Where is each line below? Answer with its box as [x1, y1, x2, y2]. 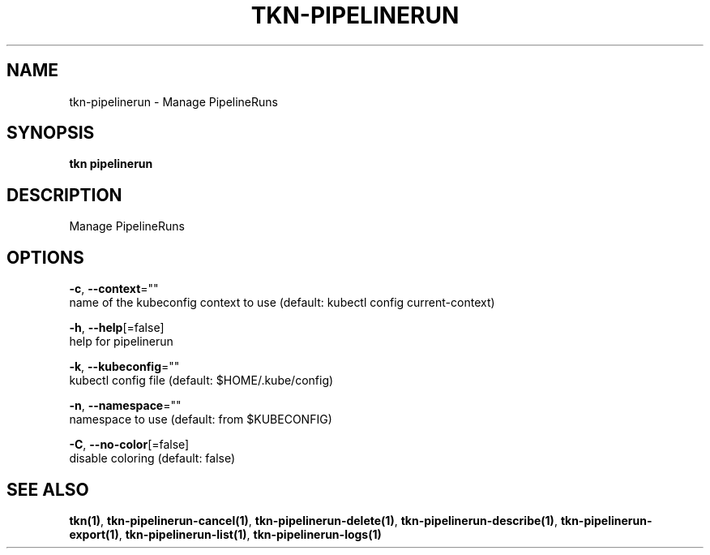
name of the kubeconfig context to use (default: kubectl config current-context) [69, 295, 495, 310]
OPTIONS [6, 247, 84, 268]
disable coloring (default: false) [69, 451, 236, 466]
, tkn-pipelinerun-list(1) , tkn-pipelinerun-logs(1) [118, 527, 382, 541]
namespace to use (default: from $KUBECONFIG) [69, 412, 332, 427]
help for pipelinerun [69, 334, 173, 349]
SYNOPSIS [6, 123, 95, 144]
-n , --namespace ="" [69, 398, 182, 413]
